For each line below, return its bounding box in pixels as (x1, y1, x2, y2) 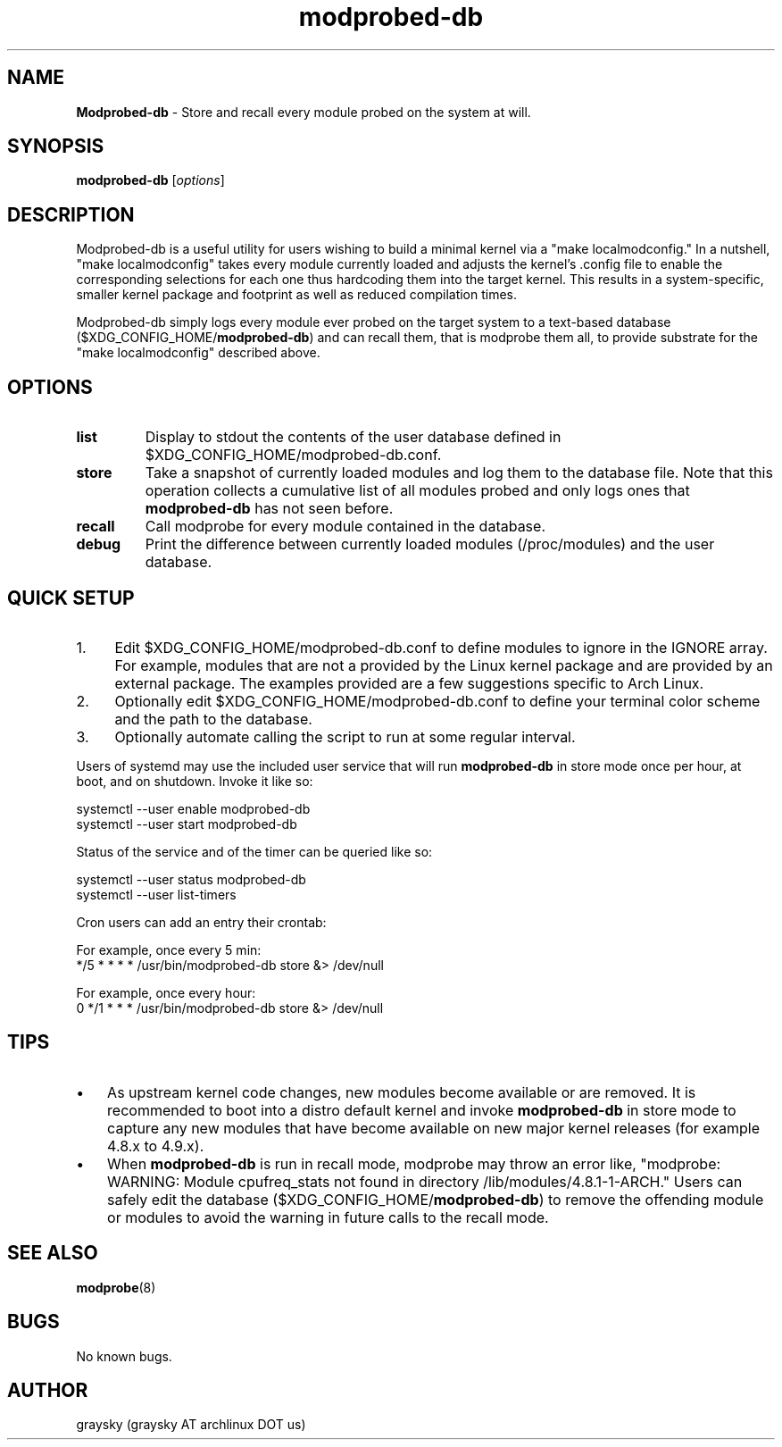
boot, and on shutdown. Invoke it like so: (76, 773, 313, 789)
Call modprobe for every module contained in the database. (145, 517, 545, 536)
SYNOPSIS (7, 135, 104, 158)
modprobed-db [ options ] (76, 172, 225, 188)
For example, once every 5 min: (76, 941, 262, 958)
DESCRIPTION (7, 203, 135, 226)
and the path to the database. (114, 709, 312, 728)
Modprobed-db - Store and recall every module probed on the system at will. (76, 104, 531, 120)
